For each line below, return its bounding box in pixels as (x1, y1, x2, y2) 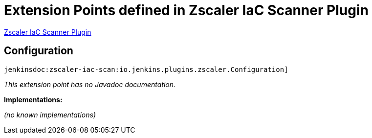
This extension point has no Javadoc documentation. (4, 80, 176, 89)
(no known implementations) (4, 110, 96, 119)
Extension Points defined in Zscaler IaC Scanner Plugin (4, 2, 369, 19)
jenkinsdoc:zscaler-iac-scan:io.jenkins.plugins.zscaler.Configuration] (4, 65, 288, 73)
